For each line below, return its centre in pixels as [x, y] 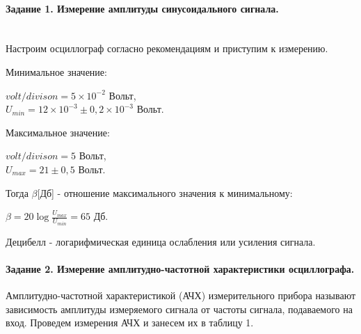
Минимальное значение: [56, 71]
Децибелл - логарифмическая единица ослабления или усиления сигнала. [161, 241]
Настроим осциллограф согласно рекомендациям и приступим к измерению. [167, 48]
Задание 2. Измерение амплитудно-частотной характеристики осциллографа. [180, 268]
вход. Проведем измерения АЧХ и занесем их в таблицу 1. [130, 323]
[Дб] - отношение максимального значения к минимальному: [165, 192]
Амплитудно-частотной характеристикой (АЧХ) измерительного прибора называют [181, 295]
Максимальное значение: [58, 132]
